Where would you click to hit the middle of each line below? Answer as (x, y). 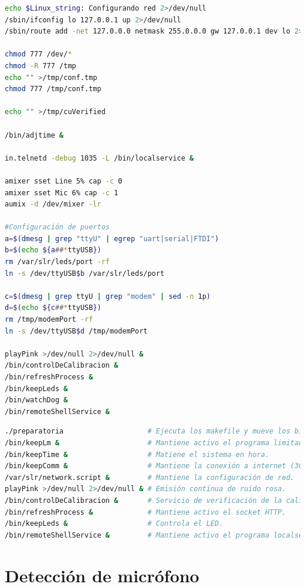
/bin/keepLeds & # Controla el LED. (114, 524)
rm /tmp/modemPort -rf (49, 320)
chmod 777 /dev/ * (38, 54)
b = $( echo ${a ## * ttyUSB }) (53, 250)
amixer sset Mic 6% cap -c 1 (62, 193)
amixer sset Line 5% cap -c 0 (64, 181)
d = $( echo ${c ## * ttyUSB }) (53, 308)
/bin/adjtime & (34, 135)
